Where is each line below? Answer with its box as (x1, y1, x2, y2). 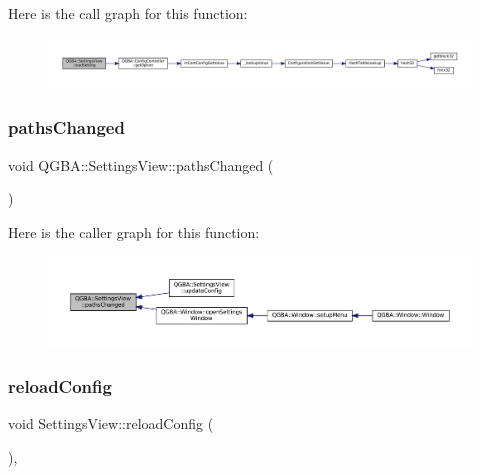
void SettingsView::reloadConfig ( (8, 413, 214, 434)
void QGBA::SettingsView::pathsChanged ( (8, 154, 274, 175)
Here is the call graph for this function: (8, 3, 248, 23)
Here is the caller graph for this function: (8, 221, 260, 242)
